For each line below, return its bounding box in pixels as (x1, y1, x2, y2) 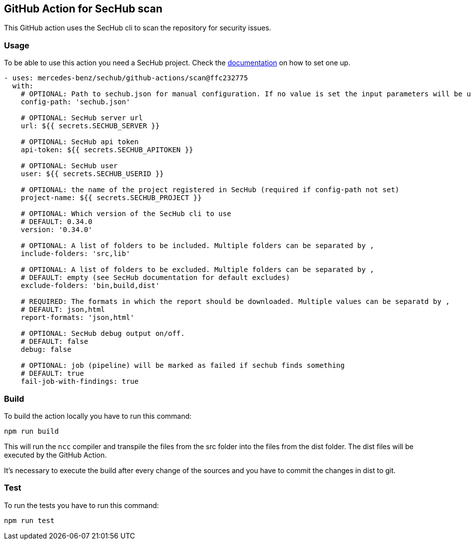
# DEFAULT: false (20, 337, 88, 346)
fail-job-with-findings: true (20, 377, 139, 386)
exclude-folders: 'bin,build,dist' (20, 281, 160, 290)
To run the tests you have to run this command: (4, 501, 159, 510)
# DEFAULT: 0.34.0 (20, 218, 93, 226)
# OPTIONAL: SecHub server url (20, 114, 143, 122)
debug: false (20, 345, 71, 354)
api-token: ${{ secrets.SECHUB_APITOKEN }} (20, 146, 194, 154)
